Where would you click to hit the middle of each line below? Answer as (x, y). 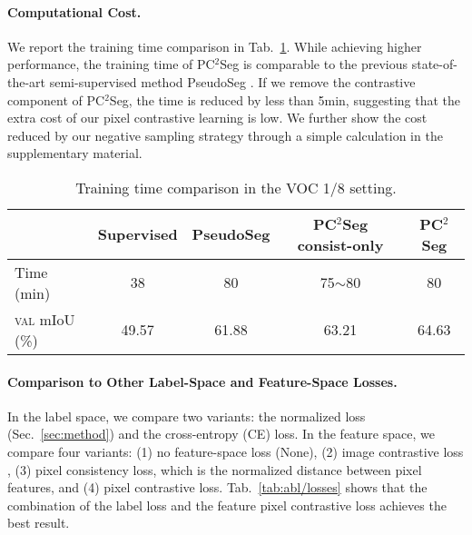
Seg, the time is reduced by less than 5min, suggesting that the (285, 99)
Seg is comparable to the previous (314, 64)
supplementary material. (75, 153)
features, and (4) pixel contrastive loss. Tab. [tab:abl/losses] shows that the (217, 487)
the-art (27, 81)
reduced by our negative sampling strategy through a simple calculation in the (225, 135)
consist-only (340, 244)
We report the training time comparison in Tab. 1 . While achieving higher (215, 46)
